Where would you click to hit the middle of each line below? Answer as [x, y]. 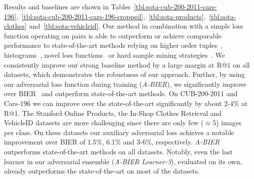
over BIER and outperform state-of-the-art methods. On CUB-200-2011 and [121, 93]
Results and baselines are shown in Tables [67, 6]
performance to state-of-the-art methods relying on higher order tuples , [113, 45]
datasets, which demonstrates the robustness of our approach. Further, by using [125, 74]
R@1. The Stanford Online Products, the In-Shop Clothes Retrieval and [113, 113]
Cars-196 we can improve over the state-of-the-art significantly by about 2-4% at [126, 103]
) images [229, 123]
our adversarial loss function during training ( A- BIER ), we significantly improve [125, 84]
